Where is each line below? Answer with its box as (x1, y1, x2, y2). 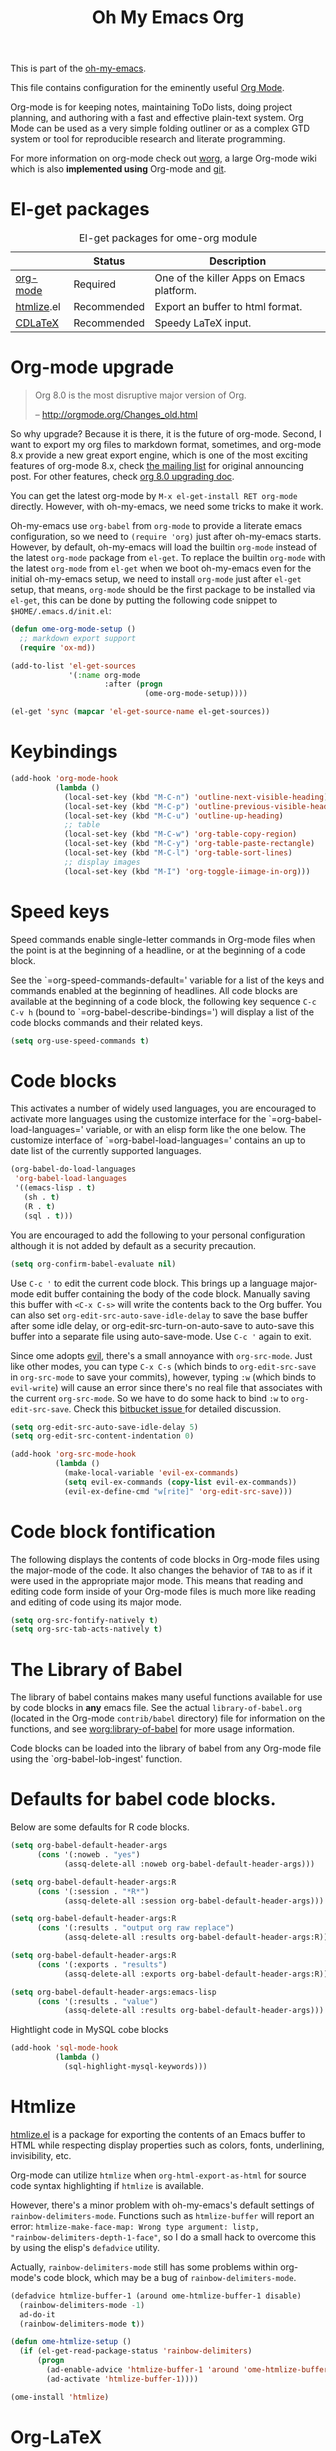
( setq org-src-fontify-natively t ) (10, 1615, 159, 1625)
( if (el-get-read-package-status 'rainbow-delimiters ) (19, 2346, 253, 2356)
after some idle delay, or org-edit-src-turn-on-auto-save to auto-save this (10, 1319, 315, 1331)
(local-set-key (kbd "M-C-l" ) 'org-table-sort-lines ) (63, 848, 293, 858)
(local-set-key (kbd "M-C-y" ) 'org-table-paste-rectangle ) (63, 839, 315, 849)
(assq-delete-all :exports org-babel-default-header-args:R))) (63, 1969, 333, 1979)
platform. (154, 284, 197, 298)
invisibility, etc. (10, 2149, 72, 2161)
